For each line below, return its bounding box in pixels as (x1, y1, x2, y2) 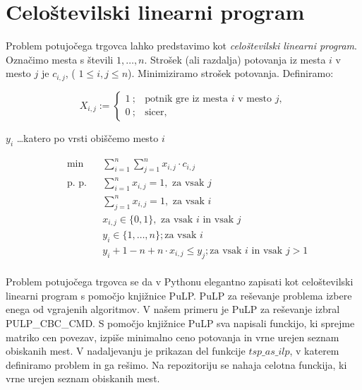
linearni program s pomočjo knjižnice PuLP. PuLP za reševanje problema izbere (6, 288, 352, 302)
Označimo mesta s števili (6, 52, 114, 66)
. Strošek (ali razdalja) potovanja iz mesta (144, 52, 326, 66)
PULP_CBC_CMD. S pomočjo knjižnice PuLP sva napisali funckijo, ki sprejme (6, 316, 355, 331)
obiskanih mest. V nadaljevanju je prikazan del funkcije (6, 343, 246, 358)
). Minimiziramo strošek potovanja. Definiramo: (128, 66, 334, 81)
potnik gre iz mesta (145, 94, 229, 105)
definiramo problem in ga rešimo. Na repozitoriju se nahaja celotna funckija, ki (6, 357, 347, 372)
